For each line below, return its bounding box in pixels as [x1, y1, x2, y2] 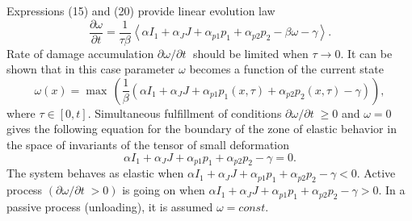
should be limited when [193, 44, 309, 61]
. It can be [340, 44, 393, 61]
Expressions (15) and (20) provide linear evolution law [6, 2, 275, 19]
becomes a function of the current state [189, 60, 384, 77]
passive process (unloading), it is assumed [6, 198, 213, 215]
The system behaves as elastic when [6, 165, 184, 181]
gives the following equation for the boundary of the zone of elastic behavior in [6, 120, 397, 137]
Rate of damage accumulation [6, 44, 154, 61]
